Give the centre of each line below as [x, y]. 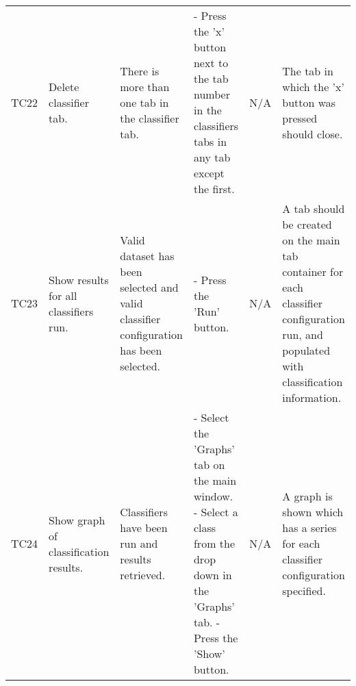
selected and [149, 287]
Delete [64, 86]
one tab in [144, 102]
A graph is [307, 496]
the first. [214, 189]
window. [213, 496]
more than [145, 86]
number [212, 94]
